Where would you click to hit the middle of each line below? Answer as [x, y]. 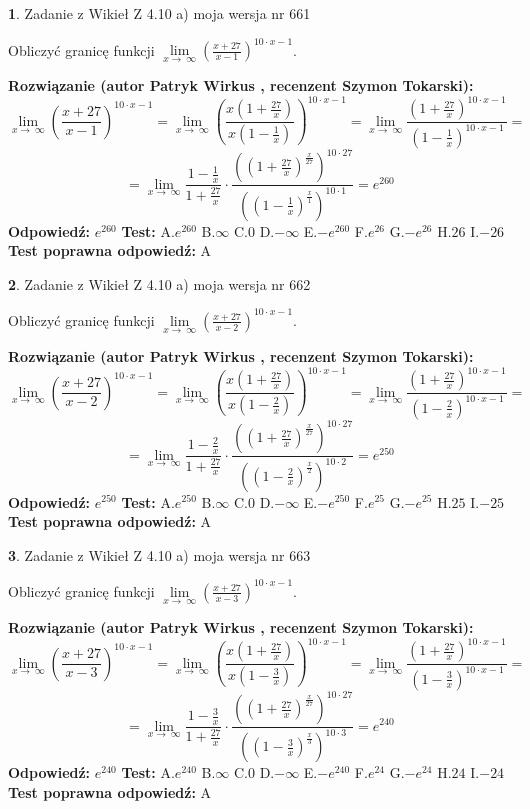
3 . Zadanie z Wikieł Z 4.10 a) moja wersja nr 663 [159, 554]
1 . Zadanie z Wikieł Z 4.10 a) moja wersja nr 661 [159, 13]
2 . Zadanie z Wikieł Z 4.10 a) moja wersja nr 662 [159, 283]
